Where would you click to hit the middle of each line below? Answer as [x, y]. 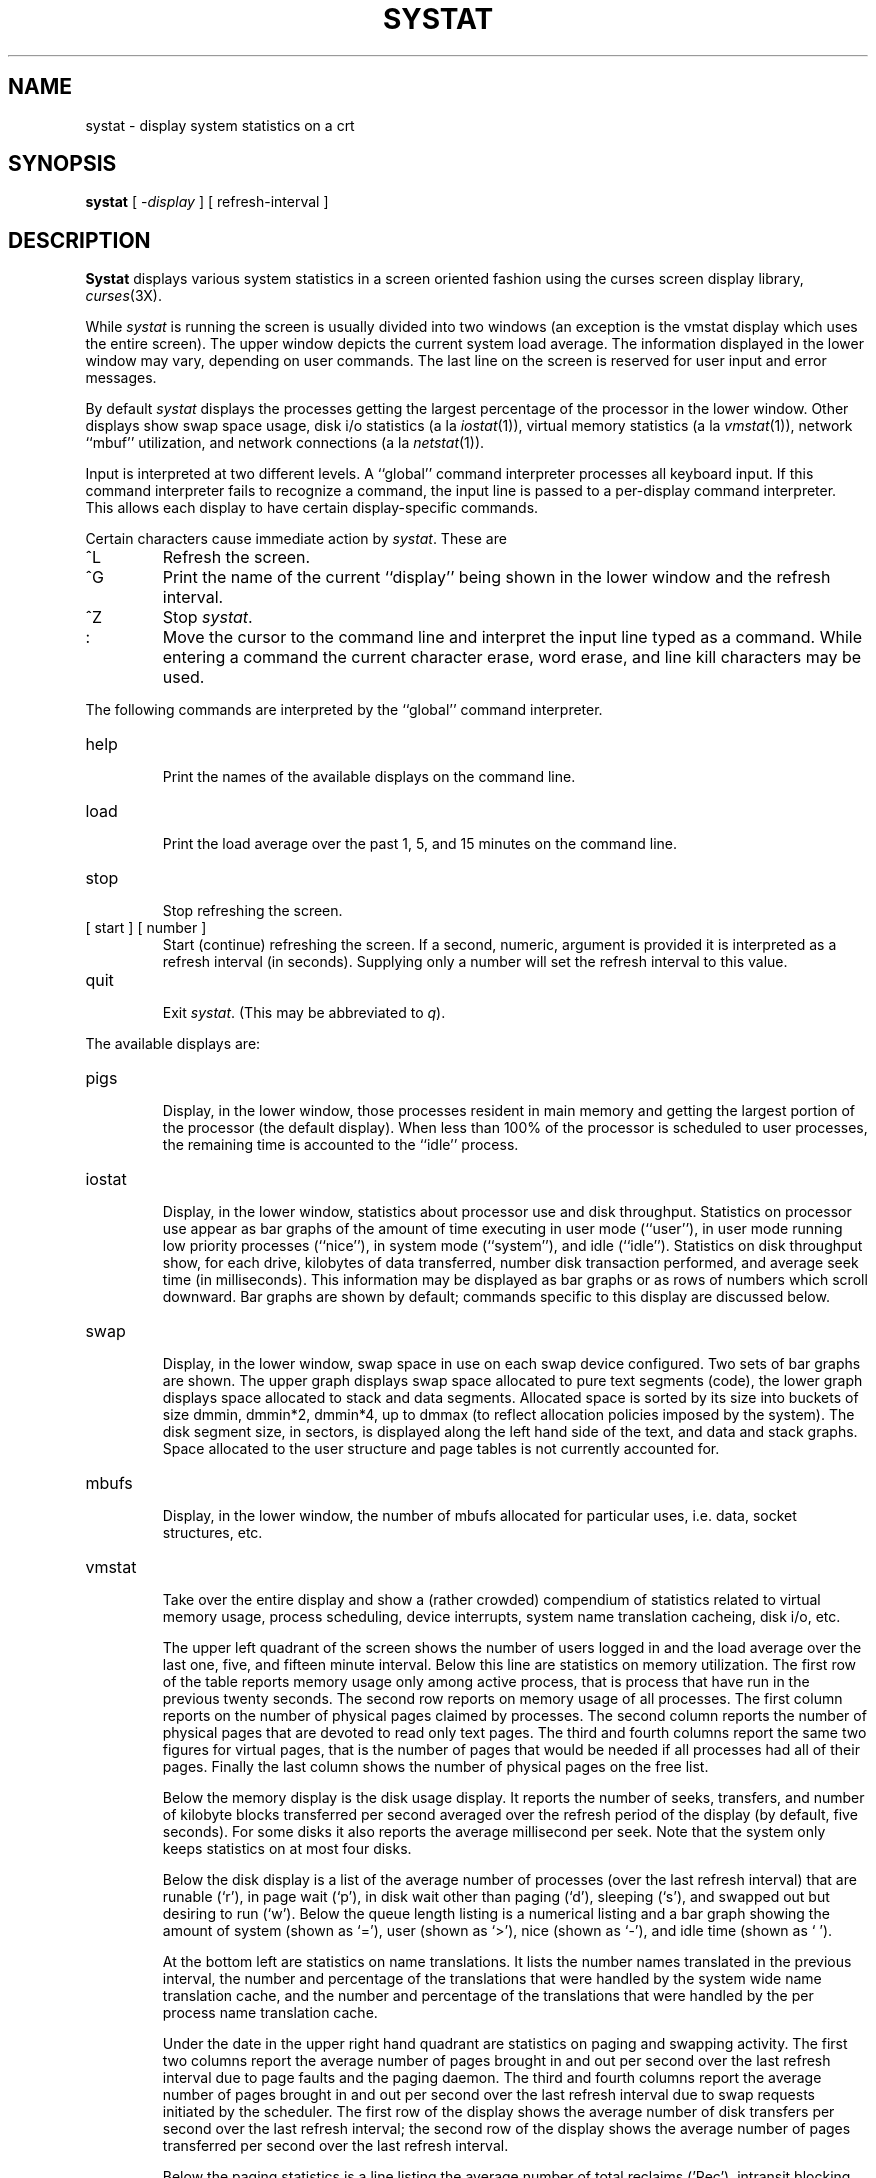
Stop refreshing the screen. [252, 911]
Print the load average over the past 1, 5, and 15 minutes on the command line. [419, 844]
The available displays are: [173, 1044]
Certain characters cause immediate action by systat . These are [296, 539]
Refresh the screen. [236, 557]
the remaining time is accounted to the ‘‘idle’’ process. [340, 1145]
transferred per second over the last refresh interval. [335, 2146]
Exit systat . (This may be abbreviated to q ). [304, 1013]
